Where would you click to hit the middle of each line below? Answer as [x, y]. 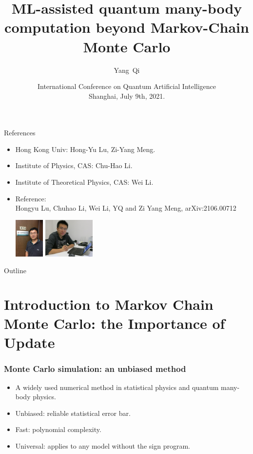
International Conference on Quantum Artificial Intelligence [127, 86]
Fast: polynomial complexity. [58, 429]
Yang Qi [127, 70]
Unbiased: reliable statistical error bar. [73, 413]
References [20, 133]
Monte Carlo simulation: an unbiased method [95, 369]
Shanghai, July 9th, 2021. [127, 96]
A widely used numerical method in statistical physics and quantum [117, 387]
